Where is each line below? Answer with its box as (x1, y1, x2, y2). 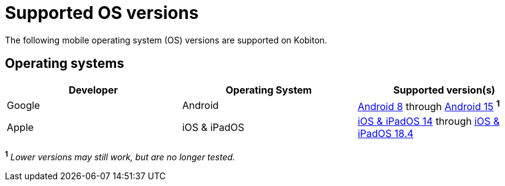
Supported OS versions (5, 2, 199, 23)
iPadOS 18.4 (357, 127, 414, 139)
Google (7, 99, 40, 112)
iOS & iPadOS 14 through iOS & (357, 114, 500, 127)
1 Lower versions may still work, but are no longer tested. (5, 149, 236, 162)
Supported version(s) (393, 83, 495, 96)
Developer (69, 83, 118, 96)
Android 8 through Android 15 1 (357, 98, 500, 113)
